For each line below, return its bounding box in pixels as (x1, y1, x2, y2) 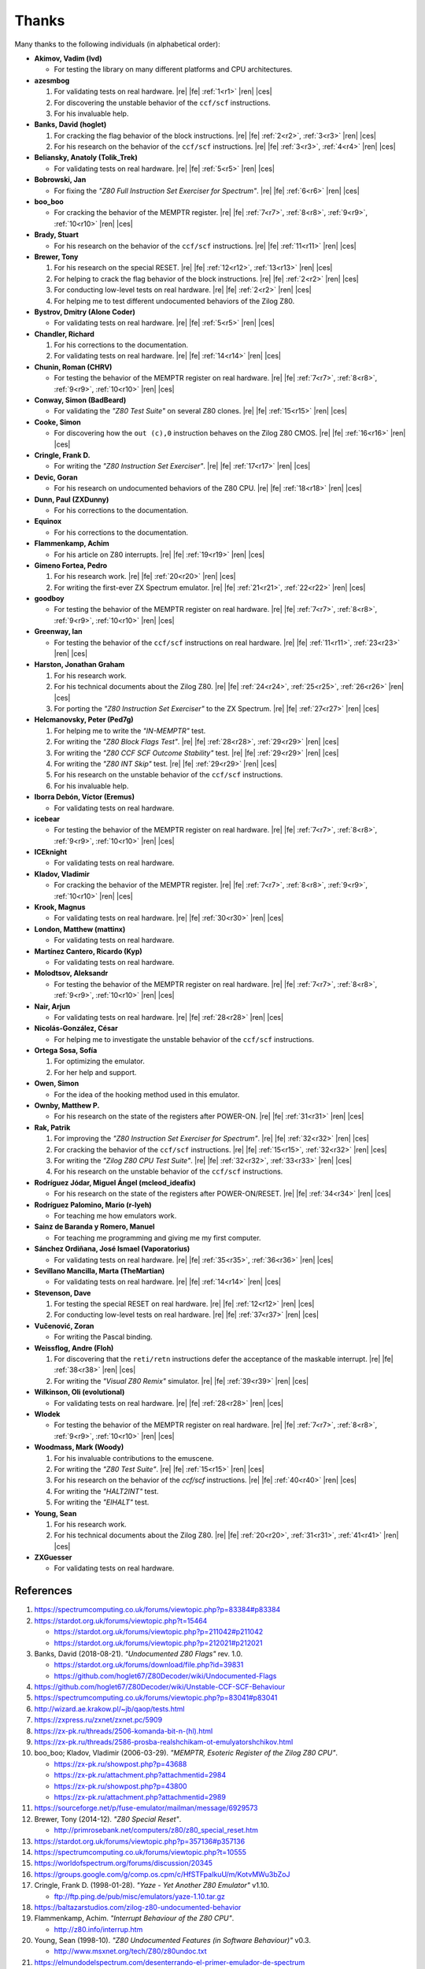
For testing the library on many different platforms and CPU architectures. (54, 65, 293, 74)
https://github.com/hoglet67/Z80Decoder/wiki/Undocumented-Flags (54, 1670, 277, 1681)
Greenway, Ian (34, 627, 83, 636)
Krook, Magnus (34, 903, 86, 912)
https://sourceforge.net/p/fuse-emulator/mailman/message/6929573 (34, 1804, 258, 1813)
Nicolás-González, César (34, 1024, 118, 1033)
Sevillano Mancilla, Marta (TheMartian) (34, 1266, 165, 1275)
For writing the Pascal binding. (54, 1332, 153, 1342)
